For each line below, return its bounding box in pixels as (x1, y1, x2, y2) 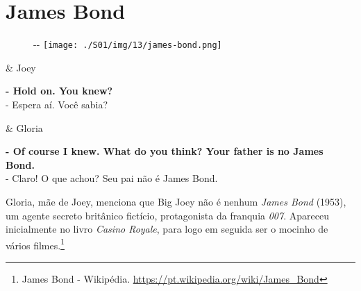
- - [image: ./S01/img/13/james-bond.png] (33, 37, 222, 51)
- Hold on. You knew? (6, 83, 113, 98)
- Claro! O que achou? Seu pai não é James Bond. (6, 171, 218, 185)
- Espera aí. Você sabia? (6, 97, 108, 111)
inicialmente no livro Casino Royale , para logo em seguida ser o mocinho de (6, 222, 328, 236)
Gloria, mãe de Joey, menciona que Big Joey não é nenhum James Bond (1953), (6, 194, 346, 208)
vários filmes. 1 (6, 235, 65, 252)
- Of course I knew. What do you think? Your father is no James (6, 144, 324, 158)
